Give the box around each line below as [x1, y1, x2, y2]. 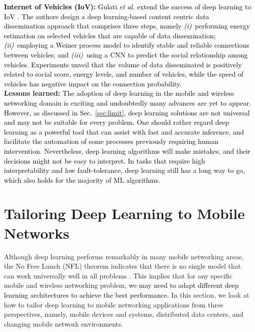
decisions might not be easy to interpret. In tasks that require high [4, 155, 205, 166]
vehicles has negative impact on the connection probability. [4, 78, 182, 88]
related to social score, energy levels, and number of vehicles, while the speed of [4, 69, 244, 79]
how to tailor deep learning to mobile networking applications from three [4, 299, 224, 309]
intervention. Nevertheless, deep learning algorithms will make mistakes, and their [4, 145, 251, 156]
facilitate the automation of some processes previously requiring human [4, 136, 219, 146]
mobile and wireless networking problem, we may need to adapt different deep [4, 280, 239, 290]
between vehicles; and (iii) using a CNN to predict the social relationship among [4, 49, 248, 59]
